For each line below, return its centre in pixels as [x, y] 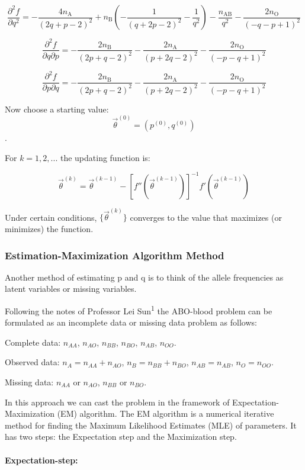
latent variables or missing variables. [71, 289]
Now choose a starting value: [57, 109]
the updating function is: [105, 157]
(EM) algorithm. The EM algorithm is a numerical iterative [166, 413]
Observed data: [32, 362]
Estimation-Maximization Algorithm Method [115, 255]
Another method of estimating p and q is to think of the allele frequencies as [144, 277]
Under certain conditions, [51, 217]
